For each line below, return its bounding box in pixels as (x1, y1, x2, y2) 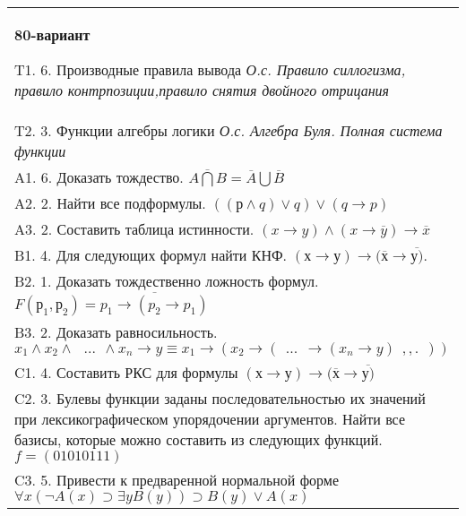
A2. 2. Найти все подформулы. (14, 193, 206, 213)
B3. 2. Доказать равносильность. (14, 321, 218, 342)
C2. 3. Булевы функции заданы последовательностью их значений (14, 387, 426, 408)
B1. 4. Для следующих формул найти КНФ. (14, 245, 288, 265)
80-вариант (14, 24, 91, 45)
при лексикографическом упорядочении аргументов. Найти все (14, 408, 406, 429)
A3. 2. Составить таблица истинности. (14, 219, 255, 239)
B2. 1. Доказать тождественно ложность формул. (14, 271, 319, 291)
